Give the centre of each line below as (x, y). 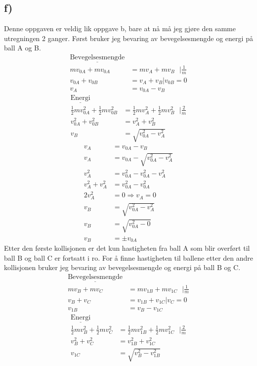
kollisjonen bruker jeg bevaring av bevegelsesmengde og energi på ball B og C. (122, 267)
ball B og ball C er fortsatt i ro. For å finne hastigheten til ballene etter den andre (129, 257)
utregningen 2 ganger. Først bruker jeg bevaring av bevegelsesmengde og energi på (128, 38)
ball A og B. (22, 48)
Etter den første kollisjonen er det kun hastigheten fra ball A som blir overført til (127, 248)
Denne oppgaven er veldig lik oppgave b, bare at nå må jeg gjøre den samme (120, 28)
